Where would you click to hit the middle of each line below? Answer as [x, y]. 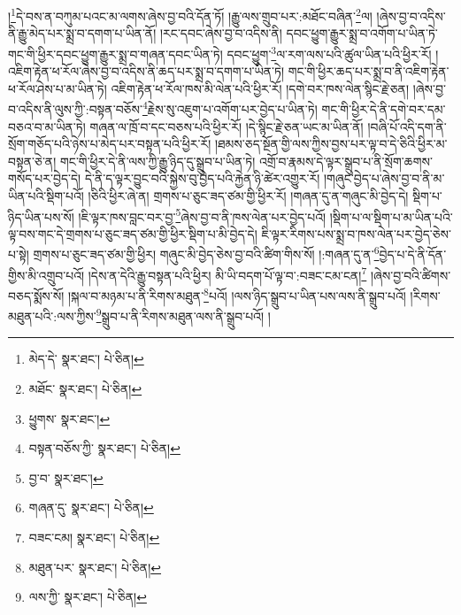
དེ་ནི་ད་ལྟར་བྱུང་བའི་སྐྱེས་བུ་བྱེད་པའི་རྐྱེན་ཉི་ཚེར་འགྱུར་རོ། [202, 178]
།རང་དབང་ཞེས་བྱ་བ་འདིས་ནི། [221, 33]
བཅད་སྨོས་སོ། [36, 295]
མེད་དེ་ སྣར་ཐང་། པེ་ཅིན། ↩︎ [86, 359]
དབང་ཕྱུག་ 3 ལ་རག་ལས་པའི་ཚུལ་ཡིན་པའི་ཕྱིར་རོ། [329, 52]
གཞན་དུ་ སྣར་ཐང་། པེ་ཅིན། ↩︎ [91, 507]
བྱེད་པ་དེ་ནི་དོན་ [413, 254]
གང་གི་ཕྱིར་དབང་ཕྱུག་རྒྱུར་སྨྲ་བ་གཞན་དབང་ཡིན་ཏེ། [115, 54]
